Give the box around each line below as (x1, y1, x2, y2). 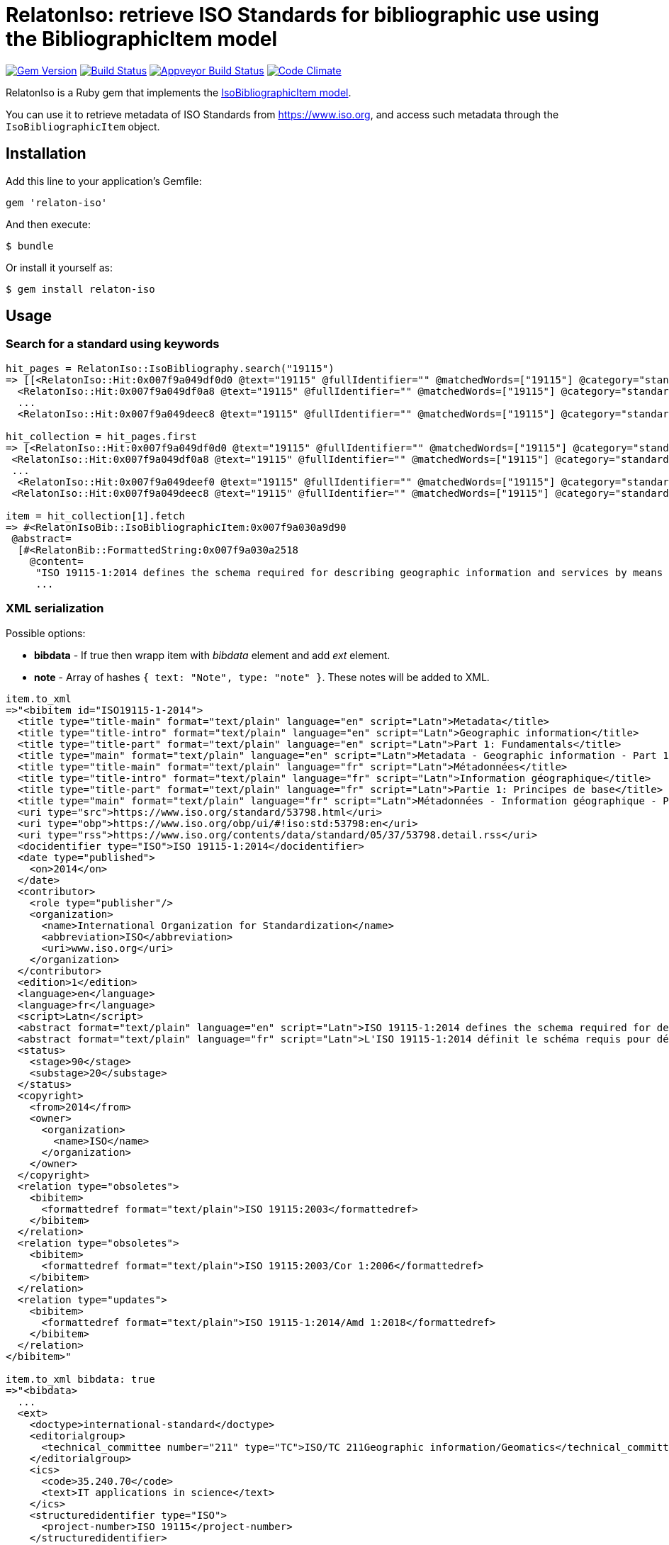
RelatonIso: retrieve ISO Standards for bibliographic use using (6, 3, 600, 27)
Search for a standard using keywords (6, 337, 220, 352)
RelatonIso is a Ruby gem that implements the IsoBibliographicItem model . (6, 86, 352, 99)
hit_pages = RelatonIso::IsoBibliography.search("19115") (6, 362, 334, 374)
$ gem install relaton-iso (6, 283, 155, 295)
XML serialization (6, 601, 104, 616)
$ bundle (6, 240, 54, 252)
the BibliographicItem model (6, 27, 278, 51)
